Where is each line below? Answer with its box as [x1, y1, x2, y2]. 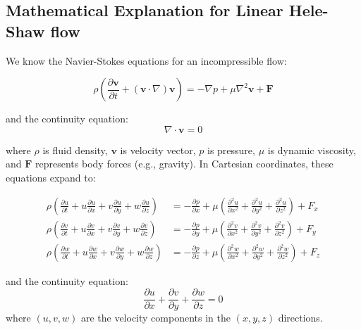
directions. [278, 310, 323, 325]
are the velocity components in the [80, 310, 231, 325]
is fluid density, [42, 142, 108, 157]
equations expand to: [6, 170, 96, 184]
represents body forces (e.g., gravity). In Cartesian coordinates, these [35, 156, 334, 171]
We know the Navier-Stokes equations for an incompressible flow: [6, 53, 287, 68]
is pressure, [207, 142, 255, 157]
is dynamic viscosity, [267, 142, 356, 157]
